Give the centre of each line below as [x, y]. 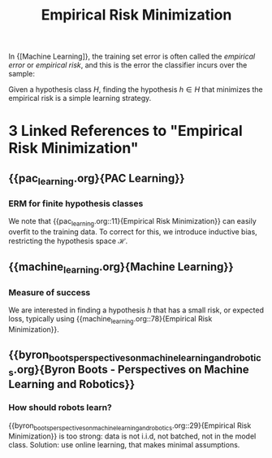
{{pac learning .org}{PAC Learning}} [97, 179]
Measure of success [50, 292]
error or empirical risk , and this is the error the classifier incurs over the [128, 65]
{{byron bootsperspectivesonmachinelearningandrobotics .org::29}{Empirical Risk [130, 426]
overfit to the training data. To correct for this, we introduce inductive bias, [133, 232]
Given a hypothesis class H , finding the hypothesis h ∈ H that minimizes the [136, 89]
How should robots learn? [60, 408]
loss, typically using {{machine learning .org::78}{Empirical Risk [110, 319]
